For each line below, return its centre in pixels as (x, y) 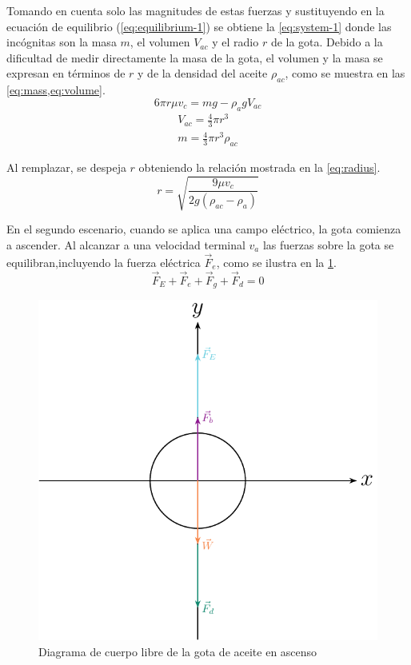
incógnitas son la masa (62, 42)
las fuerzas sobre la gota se (328, 245)
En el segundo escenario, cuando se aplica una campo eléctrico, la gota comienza (204, 229)
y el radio (235, 42)
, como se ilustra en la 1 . (276, 262)
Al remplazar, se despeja (66, 167)
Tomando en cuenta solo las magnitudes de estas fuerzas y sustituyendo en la (196, 10)
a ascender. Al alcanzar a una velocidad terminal (126, 245)
